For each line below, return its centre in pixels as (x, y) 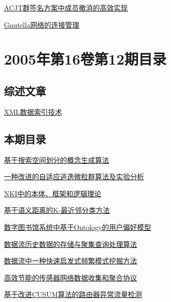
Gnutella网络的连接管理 (42, 24)
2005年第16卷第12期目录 (85, 59)
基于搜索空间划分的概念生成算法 (56, 160)
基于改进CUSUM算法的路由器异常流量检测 (73, 294)
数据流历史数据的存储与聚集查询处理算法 (70, 244)
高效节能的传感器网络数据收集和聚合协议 (70, 277)
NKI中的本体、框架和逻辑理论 (53, 193)
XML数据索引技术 (33, 111)
